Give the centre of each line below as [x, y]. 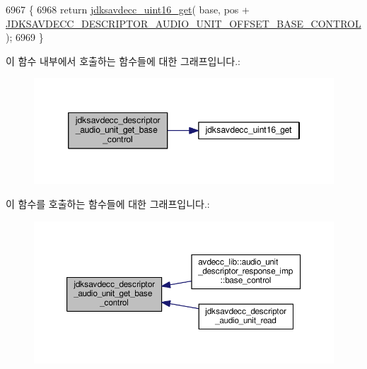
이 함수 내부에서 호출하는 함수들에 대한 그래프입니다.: [123, 60]
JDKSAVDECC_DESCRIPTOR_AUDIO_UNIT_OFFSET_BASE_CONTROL [183, 23]
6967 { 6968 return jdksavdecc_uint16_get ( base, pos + [128, 9]
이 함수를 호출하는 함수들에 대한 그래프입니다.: [108, 203]
